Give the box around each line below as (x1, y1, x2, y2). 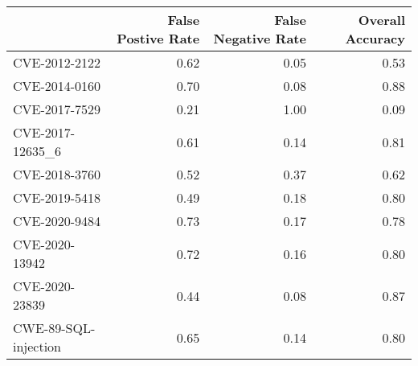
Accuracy (345, 29, 405, 47)
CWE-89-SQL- (13, 319, 96, 337)
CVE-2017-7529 (13, 100, 101, 118)
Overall (358, 10, 405, 29)
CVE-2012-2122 (13, 53, 101, 72)
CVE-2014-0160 (13, 76, 101, 95)
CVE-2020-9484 (13, 212, 101, 230)
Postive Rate (117, 29, 200, 47)
